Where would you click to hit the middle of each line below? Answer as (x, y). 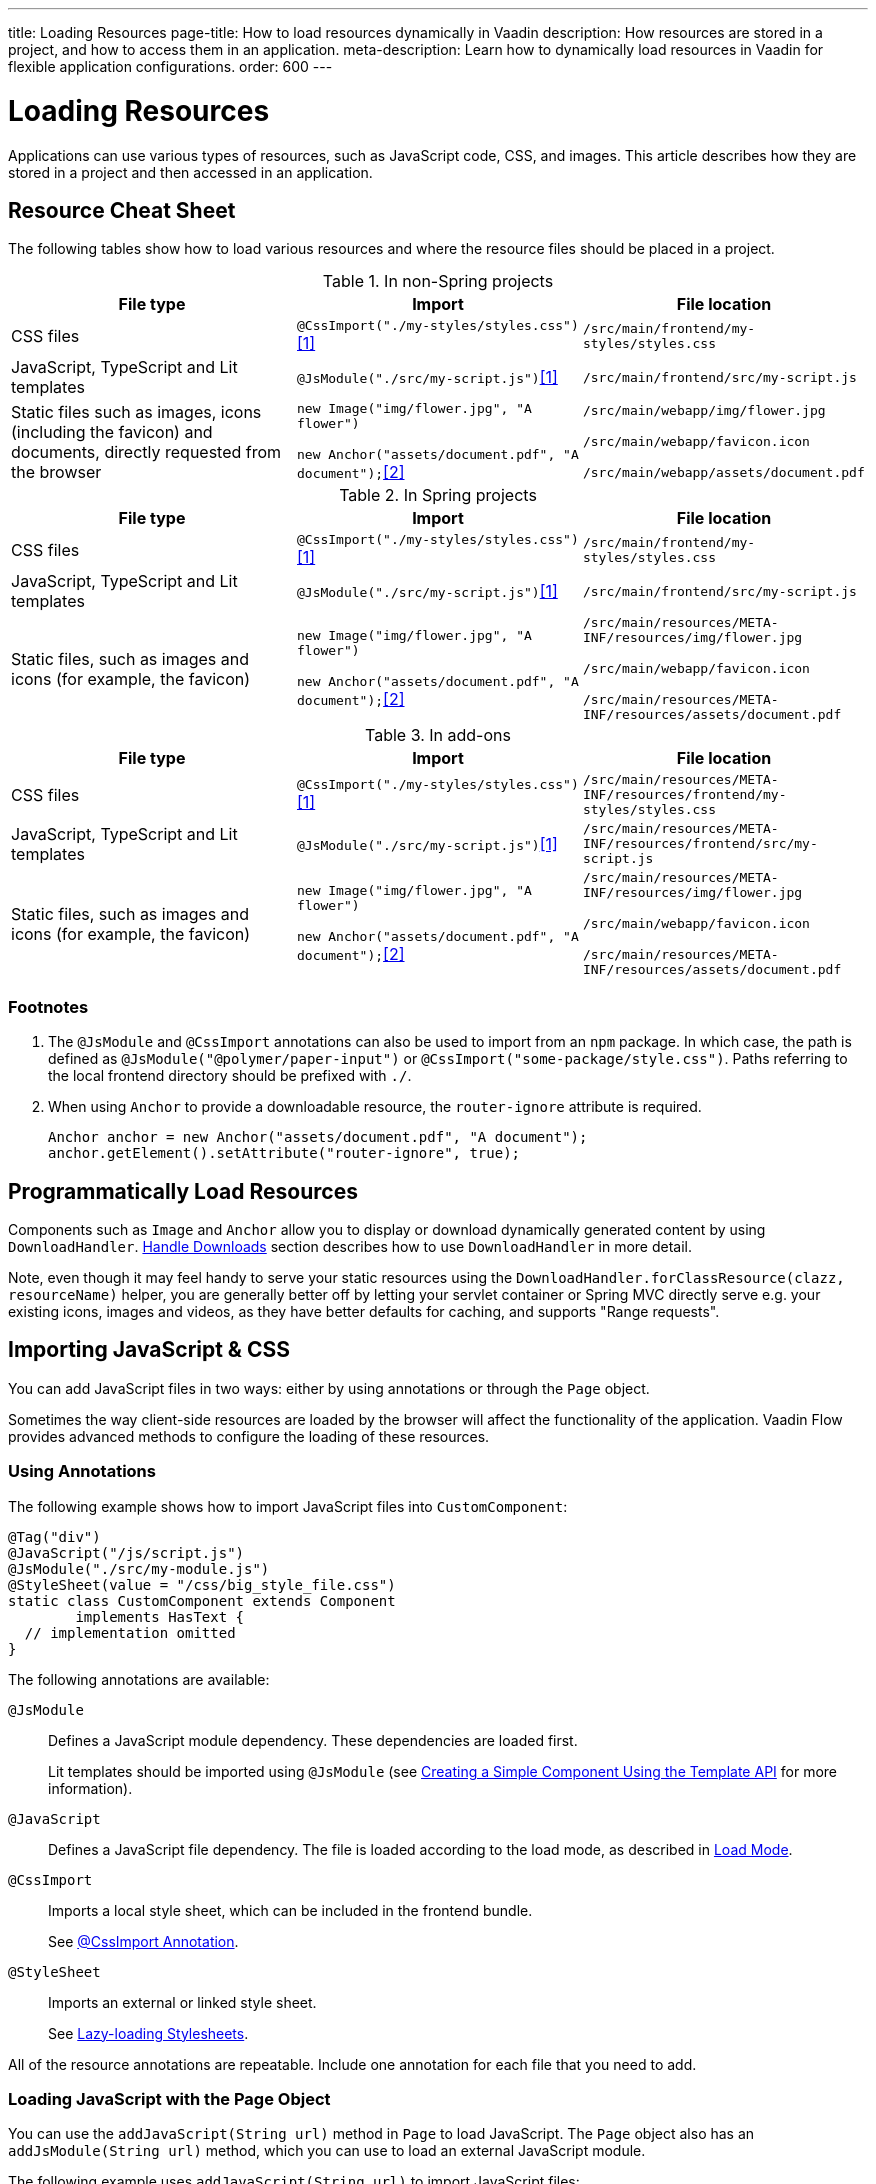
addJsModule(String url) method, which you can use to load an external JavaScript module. (327, 2151)
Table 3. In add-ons (438, 735)
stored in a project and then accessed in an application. (190, 172)
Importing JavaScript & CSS (149, 1350)
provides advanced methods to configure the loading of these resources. (249, 1436)
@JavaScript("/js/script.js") (126, 1552)
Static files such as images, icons (136, 411)
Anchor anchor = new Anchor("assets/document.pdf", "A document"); (318, 1137)
